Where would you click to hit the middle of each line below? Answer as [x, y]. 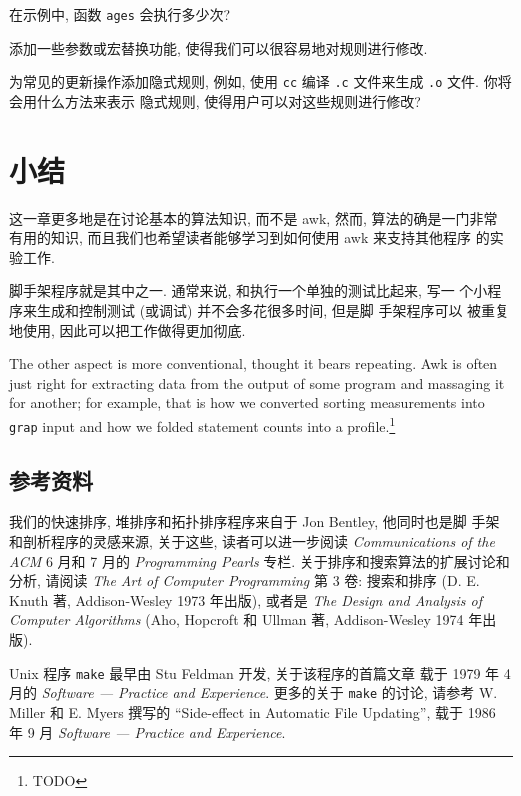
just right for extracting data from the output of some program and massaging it [257, 382]
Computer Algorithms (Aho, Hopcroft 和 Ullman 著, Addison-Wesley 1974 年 [246, 619]
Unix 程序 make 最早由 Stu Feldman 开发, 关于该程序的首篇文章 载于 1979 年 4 [260, 672]
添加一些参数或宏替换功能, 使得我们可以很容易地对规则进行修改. [218, 47]
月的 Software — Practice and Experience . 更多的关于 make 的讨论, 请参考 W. [253, 692]
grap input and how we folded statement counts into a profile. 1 [202, 424]
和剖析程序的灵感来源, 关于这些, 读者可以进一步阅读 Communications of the [252, 541]
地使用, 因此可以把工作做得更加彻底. [127, 329]
